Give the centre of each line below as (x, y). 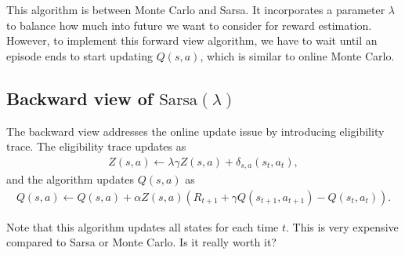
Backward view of (80, 98)
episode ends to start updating (80, 55)
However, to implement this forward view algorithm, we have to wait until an (192, 40)
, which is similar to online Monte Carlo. (297, 55)
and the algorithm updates (71, 179)
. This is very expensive (342, 226)
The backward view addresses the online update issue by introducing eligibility (195, 131)
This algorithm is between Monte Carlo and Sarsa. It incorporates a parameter (196, 9)
